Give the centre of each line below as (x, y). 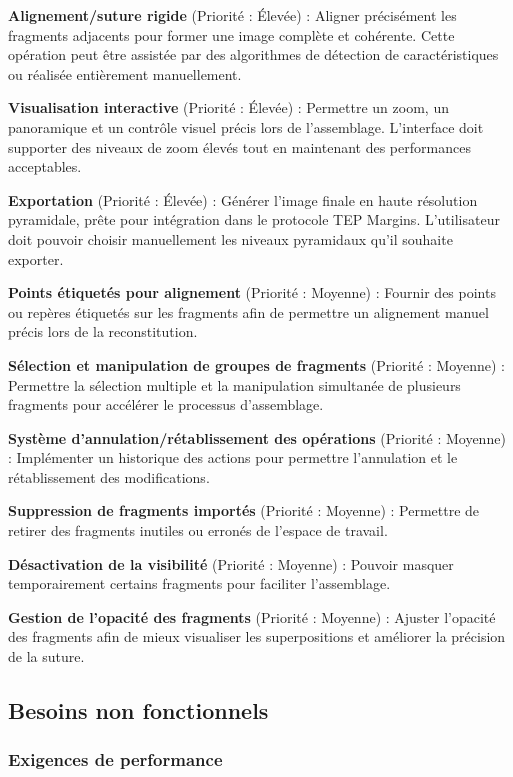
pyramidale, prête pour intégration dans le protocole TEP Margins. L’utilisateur (254, 219)
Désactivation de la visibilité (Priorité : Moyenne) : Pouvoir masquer (231, 563)
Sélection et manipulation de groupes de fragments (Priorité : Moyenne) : (256, 364)
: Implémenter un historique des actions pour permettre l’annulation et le (233, 457)
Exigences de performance (115, 759)
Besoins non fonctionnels (138, 710)
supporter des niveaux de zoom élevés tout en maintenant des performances (239, 146)
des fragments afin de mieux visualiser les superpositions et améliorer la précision (257, 636)
